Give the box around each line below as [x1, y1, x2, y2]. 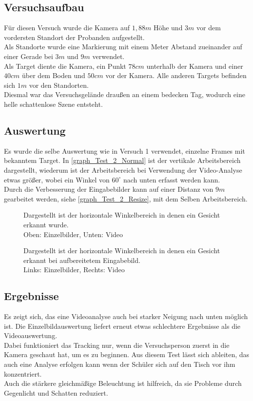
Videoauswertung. [4, 330, 58, 341]
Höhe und [153, 22, 183, 33]
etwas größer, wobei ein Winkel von [4, 174, 110, 184]
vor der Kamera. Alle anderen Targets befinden [105, 70, 247, 80]
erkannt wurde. [23, 219, 69, 229]
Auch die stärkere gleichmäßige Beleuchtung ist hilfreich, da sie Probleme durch [4, 378, 242, 388]
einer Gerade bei [4, 51, 53, 61]
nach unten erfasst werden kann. [123, 174, 220, 184]
